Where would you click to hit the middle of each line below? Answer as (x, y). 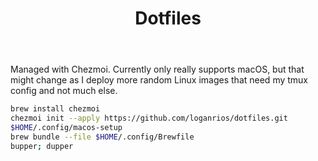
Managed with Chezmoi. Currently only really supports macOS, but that (157, 69)
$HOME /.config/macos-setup (66, 127)
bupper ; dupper (42, 146)
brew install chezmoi (55, 109)
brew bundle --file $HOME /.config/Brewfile (102, 137)
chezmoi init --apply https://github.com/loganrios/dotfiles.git (149, 118)
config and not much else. (64, 91)
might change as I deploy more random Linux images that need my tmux (159, 80)
